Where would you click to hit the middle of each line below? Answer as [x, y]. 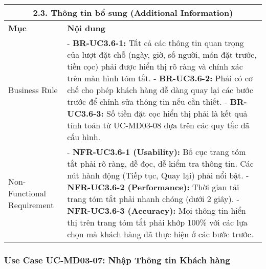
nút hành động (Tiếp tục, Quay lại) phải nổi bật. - [158, 175]
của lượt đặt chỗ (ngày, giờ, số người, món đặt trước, [162, 54]
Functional [27, 193]
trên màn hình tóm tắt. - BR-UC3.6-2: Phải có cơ [160, 78]
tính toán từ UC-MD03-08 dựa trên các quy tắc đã [158, 125]
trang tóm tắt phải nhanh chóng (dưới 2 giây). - [153, 199]
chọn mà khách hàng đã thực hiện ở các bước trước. [160, 234]
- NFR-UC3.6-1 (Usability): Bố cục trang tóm [157, 152]
